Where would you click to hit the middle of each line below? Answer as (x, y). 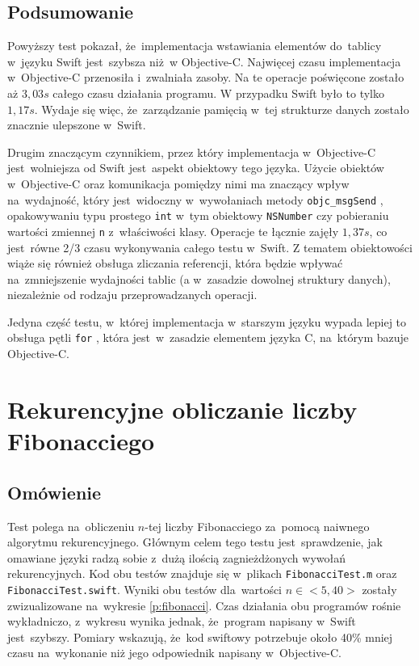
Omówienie (54, 492)
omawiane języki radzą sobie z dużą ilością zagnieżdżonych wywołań (177, 557)
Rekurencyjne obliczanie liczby (182, 409)
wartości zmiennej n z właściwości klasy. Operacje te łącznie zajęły (173, 231)
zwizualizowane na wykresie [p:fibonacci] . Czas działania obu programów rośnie (204, 605)
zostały (379, 589)
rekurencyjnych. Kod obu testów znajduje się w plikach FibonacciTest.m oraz (202, 573)
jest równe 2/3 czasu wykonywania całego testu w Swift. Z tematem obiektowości (210, 247)
